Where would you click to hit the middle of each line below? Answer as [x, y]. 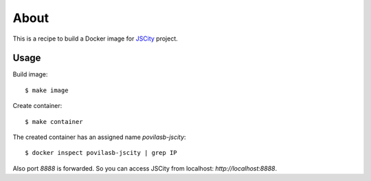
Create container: [37, 106]
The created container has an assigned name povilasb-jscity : [99, 137]
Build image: [30, 74]
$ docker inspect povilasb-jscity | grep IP [101, 153]
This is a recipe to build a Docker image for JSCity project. [95, 39]
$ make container [54, 121]
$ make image [47, 90]
